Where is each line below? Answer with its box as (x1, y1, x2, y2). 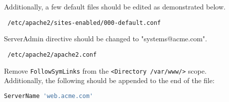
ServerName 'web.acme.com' (4, 92, 93, 100)
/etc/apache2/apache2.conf (7, 51, 97, 58)
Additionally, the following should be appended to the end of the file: (4, 75, 215, 86)
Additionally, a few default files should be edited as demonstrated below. (4, 1, 226, 11)
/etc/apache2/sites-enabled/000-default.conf (7, 19, 161, 26)
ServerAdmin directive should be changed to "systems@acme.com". (4, 33, 207, 44)
